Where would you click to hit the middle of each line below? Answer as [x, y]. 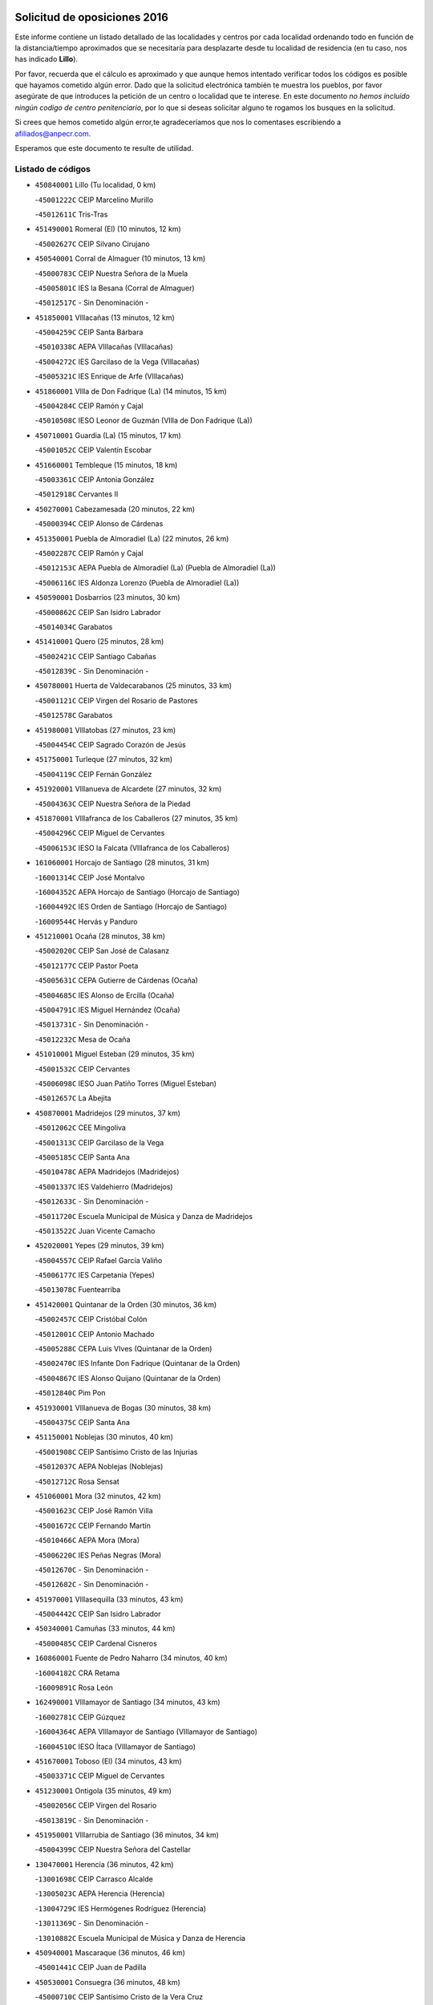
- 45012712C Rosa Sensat [77, 1481]
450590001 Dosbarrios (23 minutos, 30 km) [107, 597]
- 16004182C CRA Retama [77, 1673]
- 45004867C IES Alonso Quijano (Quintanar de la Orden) [128, 1378]
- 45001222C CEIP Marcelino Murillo [94, 200]
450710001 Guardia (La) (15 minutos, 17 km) [108, 435]
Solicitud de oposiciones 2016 [91, 17]
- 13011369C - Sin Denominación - [92, 1923]
